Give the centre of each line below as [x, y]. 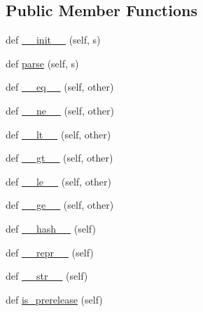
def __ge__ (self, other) [60, 205]
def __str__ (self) [47, 276]
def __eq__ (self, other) [60, 87]
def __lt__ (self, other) [58, 134]
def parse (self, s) [42, 63]
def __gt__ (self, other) [59, 158]
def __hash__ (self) [51, 228]
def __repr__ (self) [50, 252]
